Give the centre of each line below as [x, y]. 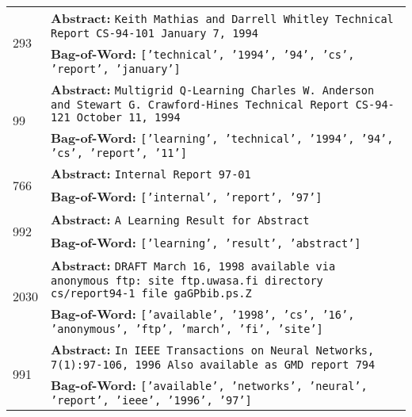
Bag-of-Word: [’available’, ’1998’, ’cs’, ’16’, [203, 314]
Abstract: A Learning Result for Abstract [180, 219]
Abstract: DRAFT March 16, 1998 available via [193, 265]
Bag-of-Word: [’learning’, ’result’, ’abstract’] [206, 242]
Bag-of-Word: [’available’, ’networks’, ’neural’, [209, 385]
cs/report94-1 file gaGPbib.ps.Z [151, 293]
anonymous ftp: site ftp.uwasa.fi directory [187, 281]
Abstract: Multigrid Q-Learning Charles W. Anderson [213, 89]
